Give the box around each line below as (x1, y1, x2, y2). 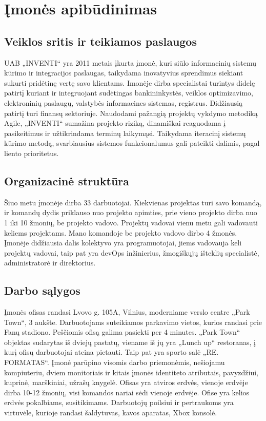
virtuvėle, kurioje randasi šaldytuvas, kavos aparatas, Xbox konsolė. (4, 407, 217, 418)
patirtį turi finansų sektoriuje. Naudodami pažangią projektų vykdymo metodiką (4, 107, 258, 118)
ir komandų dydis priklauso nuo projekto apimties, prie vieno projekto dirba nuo (4, 207, 257, 218)
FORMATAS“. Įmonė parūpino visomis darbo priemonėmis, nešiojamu (4, 357, 225, 368)
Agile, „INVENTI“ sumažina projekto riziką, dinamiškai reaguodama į (4, 118, 226, 128)
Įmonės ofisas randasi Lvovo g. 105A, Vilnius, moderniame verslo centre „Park (4, 307, 250, 317)
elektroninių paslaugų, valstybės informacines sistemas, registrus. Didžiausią (4, 97, 243, 108)
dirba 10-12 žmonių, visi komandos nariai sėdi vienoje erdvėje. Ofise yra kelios (4, 387, 250, 397)
